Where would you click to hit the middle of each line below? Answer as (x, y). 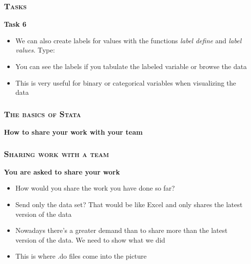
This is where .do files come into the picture (81, 256)
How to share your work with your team (73, 132)
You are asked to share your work (62, 171)
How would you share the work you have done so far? (95, 188)
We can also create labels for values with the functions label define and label (128, 40)
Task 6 (15, 24)
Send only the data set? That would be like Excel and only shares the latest (129, 204)
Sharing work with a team (57, 153)
